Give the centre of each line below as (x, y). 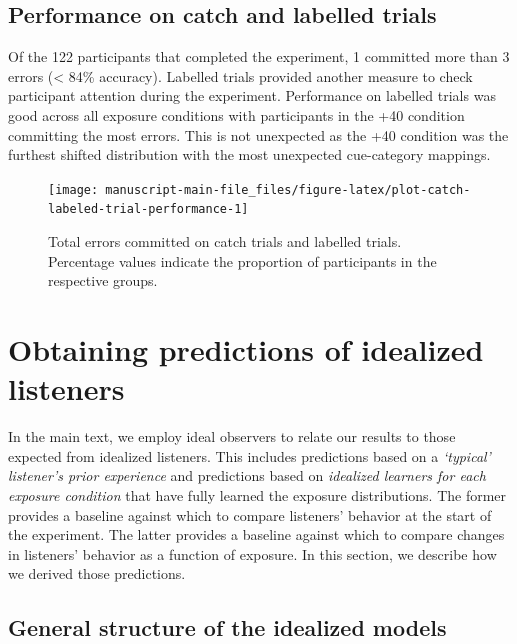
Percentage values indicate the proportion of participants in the (242, 260)
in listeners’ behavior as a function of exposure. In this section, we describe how (252, 553)
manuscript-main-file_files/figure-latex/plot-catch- (288, 189)
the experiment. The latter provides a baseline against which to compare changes (256, 534)
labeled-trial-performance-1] (148, 209)
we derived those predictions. (97, 573)
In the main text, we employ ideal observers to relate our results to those (232, 436)
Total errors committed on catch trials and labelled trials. (225, 241)
